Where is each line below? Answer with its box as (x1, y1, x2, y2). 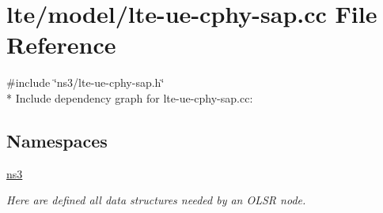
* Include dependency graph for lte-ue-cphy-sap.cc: (6, 89, 253, 106)
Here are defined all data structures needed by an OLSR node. (6, 192, 306, 208)
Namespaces (6, 128, 108, 152)
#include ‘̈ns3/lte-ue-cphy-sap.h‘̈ (6, 74, 165, 91)
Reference (6, 28, 116, 61)
